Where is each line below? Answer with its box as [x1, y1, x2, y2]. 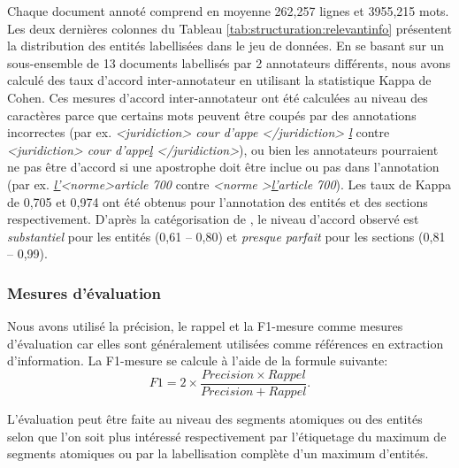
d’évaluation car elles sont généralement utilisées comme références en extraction [7, 334, 444, 352]
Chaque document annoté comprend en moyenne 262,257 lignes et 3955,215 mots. [7, 2, 449, 19]
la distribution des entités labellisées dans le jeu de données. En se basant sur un [7, 36, 445, 55]
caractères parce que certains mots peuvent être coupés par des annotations [7, 105, 417, 124]
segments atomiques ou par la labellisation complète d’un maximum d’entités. [7, 444, 429, 463]
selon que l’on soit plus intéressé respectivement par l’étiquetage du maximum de [7, 426, 447, 445]
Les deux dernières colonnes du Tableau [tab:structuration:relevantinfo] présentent [7, 19, 452, 37]
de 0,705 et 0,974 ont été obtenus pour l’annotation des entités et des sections [7, 192, 428, 211]
